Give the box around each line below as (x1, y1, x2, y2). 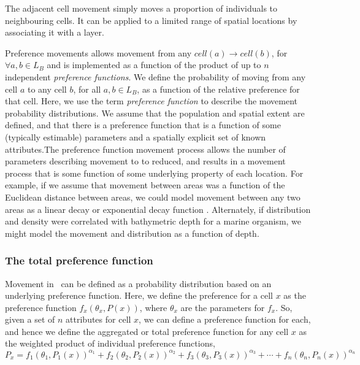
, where (139, 301, 167, 313)
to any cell (27, 82, 67, 95)
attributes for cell (66, 313, 131, 326)
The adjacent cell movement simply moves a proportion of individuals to (5, 2, 278, 14)
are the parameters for (180, 301, 265, 313)
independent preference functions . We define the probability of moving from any (5, 70, 306, 83)
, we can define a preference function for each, (139, 313, 311, 326)
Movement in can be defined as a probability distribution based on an (5, 277, 272, 290)
